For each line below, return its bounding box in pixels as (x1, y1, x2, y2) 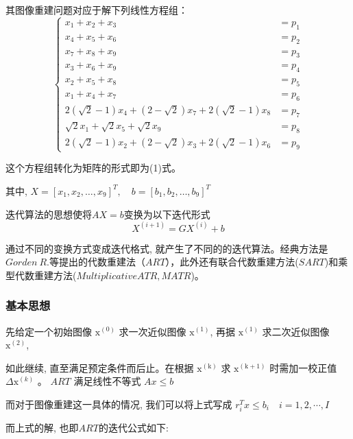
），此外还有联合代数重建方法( (165, 254, 299, 269)
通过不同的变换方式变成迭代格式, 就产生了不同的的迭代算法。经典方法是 (5, 241, 328, 255)
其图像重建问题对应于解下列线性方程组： (5, 3, 188, 16)
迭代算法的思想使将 (5, 206, 92, 221)
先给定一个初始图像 (5, 324, 92, 338)
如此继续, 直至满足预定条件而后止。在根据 (5, 360, 194, 375)
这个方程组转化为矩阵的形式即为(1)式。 (5, 161, 181, 175)
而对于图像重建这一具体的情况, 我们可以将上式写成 (5, 396, 232, 411)
